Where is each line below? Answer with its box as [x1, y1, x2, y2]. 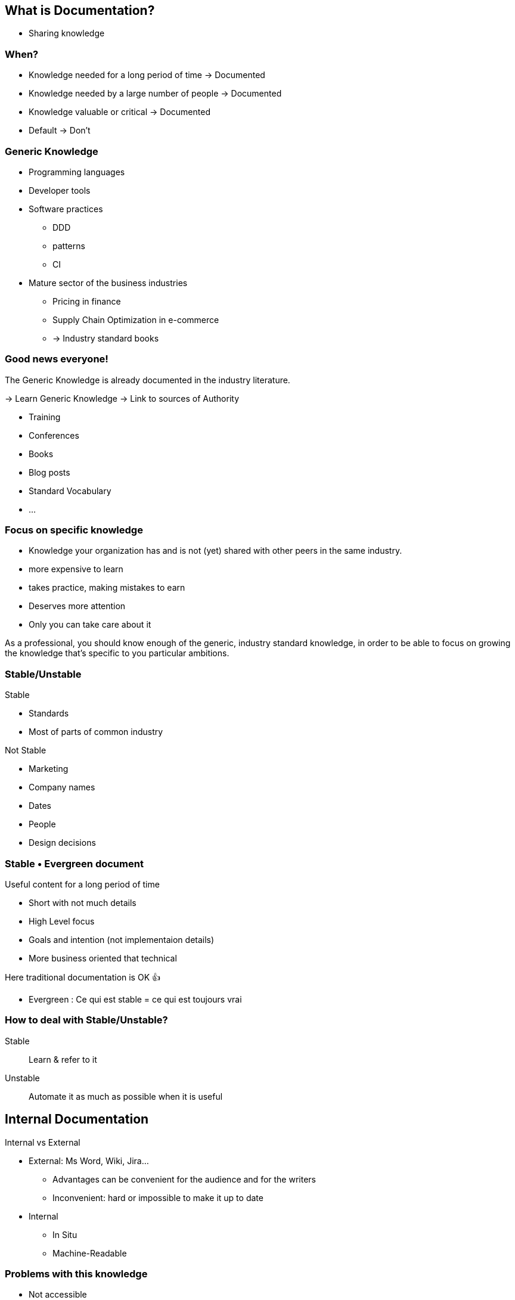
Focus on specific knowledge [5, 524, 143, 536]
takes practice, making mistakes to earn [29, 582, 185, 593]
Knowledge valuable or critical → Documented [29, 107, 210, 117]
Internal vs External [5, 1137, 80, 1147]
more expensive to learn [29, 564, 123, 575]
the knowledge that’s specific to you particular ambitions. [5, 648, 229, 659]
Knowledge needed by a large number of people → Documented [29, 88, 282, 99]
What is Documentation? [5, 3, 155, 18]
